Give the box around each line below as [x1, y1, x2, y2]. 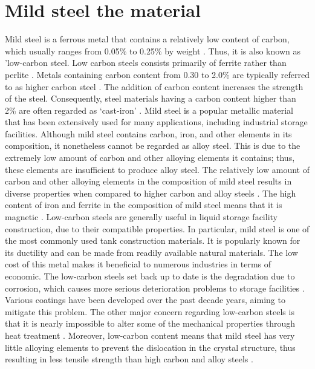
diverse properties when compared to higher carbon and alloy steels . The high [5, 186, 296, 199]
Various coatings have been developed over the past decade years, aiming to [5, 293, 285, 306]
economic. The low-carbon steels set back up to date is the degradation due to [5, 270, 295, 282]
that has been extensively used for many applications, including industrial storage [5, 116, 308, 128]
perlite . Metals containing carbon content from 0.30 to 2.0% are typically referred [5, 68, 310, 80]
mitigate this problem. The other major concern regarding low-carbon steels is [5, 305, 294, 318]
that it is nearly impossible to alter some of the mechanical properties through [5, 317, 296, 330]
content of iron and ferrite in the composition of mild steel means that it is [5, 198, 282, 211]
